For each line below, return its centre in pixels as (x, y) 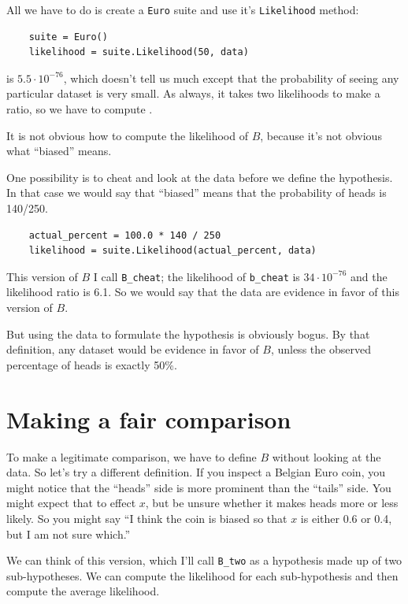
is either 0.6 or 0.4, (346, 518)
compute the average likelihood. (83, 591)
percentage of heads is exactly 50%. (92, 364)
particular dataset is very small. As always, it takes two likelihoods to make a (193, 93)
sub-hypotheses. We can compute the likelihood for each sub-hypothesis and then (202, 575)
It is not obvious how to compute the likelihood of (127, 135)
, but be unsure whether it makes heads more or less (272, 503)
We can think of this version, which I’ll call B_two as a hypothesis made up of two (204, 560)
